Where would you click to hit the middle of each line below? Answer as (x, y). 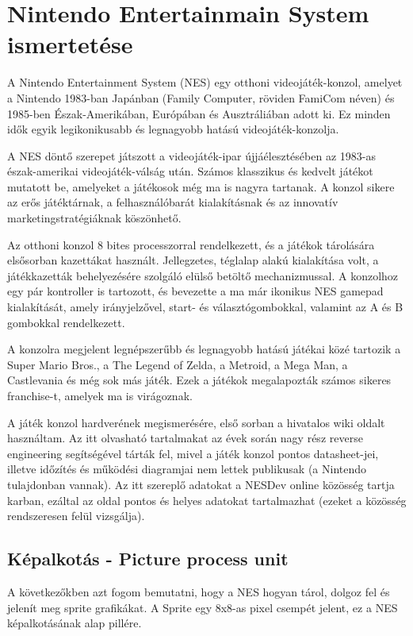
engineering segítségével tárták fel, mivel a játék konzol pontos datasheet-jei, (193, 453)
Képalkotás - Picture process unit (148, 559)
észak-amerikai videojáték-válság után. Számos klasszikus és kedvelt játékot (190, 171)
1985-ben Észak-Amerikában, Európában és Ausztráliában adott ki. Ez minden (199, 113)
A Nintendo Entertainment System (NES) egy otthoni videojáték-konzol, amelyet (205, 82)
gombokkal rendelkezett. (66, 322)
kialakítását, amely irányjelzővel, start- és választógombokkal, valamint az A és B (205, 307)
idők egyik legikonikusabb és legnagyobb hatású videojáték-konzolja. (173, 129)
